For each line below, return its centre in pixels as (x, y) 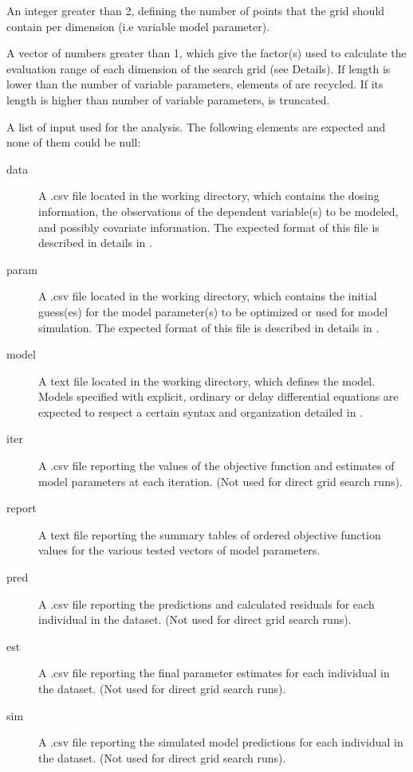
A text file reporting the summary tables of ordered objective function (210, 534)
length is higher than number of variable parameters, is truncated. (168, 99)
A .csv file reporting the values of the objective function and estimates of (216, 466)
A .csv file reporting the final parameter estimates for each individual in (214, 673)
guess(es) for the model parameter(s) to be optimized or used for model (213, 311)
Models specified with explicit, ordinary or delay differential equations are (218, 396)
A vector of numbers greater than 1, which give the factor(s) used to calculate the (206, 53)
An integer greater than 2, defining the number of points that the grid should (196, 10)
